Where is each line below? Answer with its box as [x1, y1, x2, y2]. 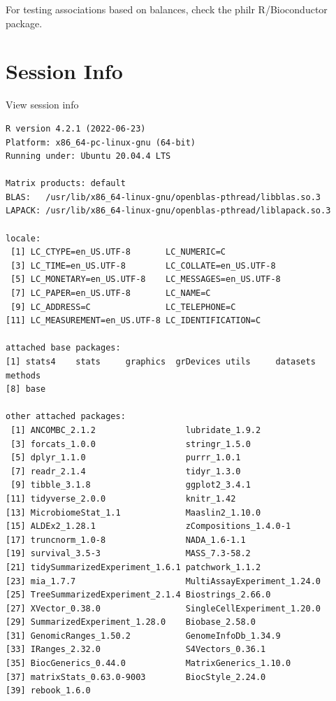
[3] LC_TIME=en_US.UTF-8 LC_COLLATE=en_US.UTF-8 [10, 260, 276, 271]
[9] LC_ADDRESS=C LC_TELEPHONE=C [10, 302, 236, 312]
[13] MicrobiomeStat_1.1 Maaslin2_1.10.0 [6, 507, 261, 518]
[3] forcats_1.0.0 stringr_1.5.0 [10, 439, 251, 449]
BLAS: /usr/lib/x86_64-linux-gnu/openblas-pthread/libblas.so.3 [6, 192, 321, 202]
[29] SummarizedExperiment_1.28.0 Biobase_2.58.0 [6, 617, 256, 628]
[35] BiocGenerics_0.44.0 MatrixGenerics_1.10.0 [6, 658, 291, 669]
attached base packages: [6, 343, 121, 353]
